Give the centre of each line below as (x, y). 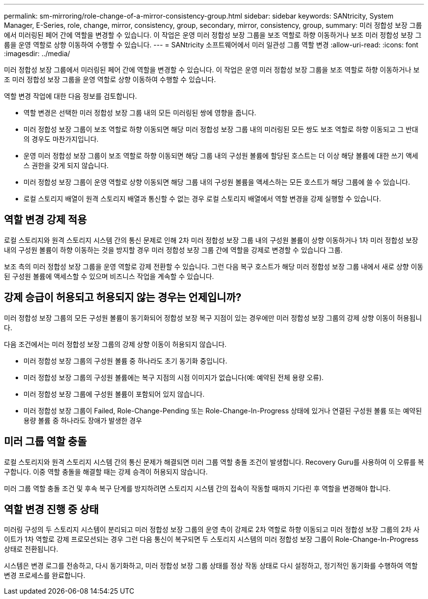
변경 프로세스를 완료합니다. (45, 576)
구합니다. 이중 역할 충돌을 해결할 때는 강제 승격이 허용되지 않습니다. (106, 471)
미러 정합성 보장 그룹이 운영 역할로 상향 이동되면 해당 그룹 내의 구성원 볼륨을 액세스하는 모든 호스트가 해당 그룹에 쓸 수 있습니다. (217, 182)
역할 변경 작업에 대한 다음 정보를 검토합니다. (71, 96)
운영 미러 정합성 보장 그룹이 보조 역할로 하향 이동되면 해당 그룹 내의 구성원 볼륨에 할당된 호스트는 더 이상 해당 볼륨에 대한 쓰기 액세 (221, 156)
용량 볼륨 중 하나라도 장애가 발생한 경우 (83, 420)
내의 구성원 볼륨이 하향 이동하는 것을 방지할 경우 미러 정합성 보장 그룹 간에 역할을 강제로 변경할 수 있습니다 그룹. (173, 250)
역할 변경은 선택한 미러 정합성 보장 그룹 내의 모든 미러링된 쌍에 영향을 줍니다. (140, 113)
